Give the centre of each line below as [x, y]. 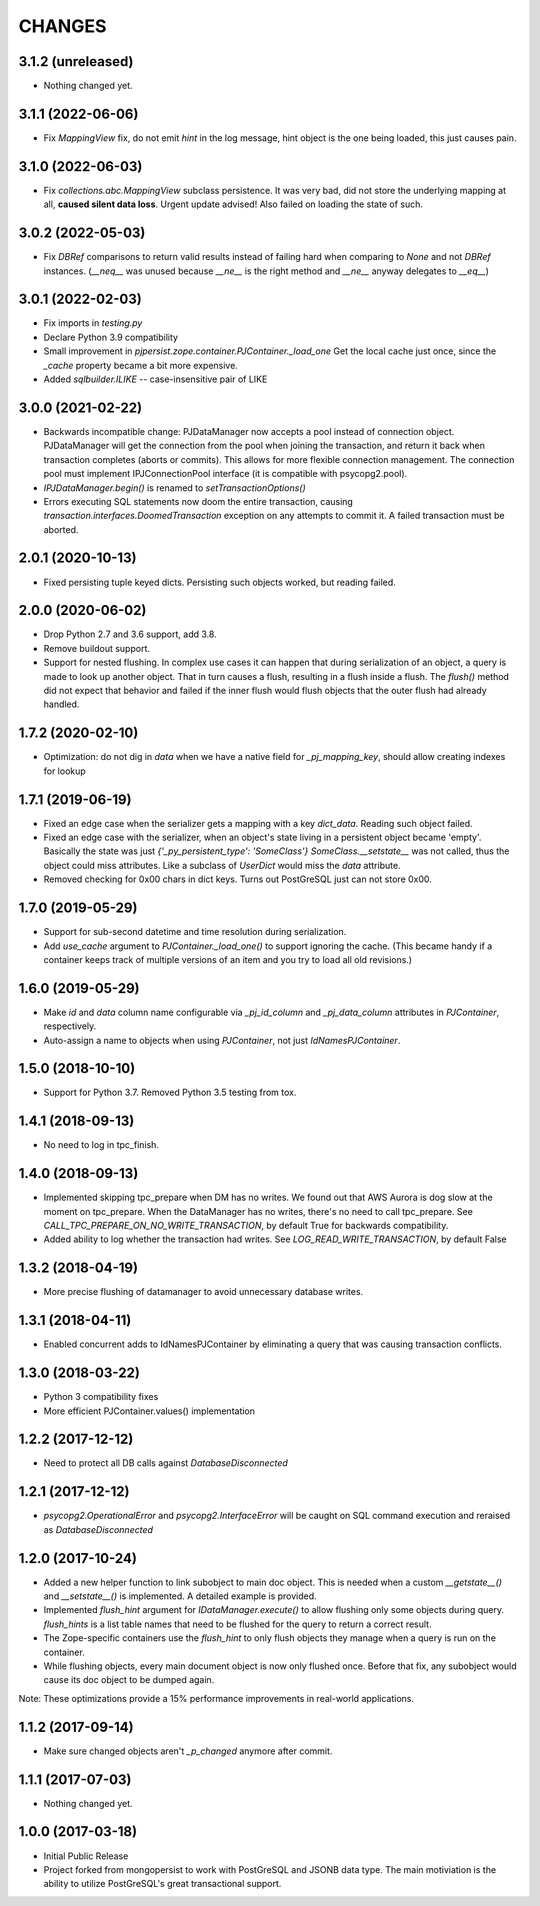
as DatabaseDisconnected [98, 1529]
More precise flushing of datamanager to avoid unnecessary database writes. [203, 1292]
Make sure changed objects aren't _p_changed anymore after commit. [188, 1751]
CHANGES [62, 26]
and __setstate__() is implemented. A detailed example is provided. [180, 1596]
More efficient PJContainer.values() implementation [149, 1411]
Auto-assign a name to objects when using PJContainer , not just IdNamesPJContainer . [222, 1040]
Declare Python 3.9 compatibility [111, 337]
